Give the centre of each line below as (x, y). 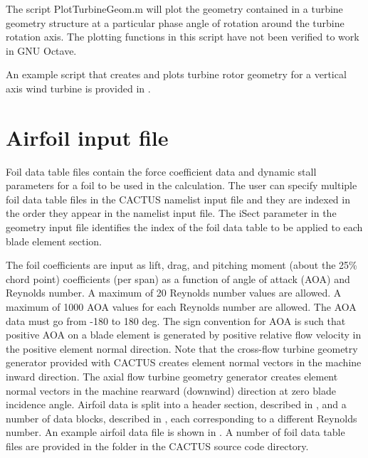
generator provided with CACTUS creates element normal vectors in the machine (184, 362)
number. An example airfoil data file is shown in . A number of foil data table (175, 432)
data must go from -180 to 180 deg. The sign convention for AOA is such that (176, 320)
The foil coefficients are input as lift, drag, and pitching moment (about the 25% (182, 265)
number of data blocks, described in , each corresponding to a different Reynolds (182, 418)
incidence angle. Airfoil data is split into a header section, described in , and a (176, 404)
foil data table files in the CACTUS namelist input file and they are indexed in (178, 199)
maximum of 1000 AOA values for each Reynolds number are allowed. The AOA (181, 307)
